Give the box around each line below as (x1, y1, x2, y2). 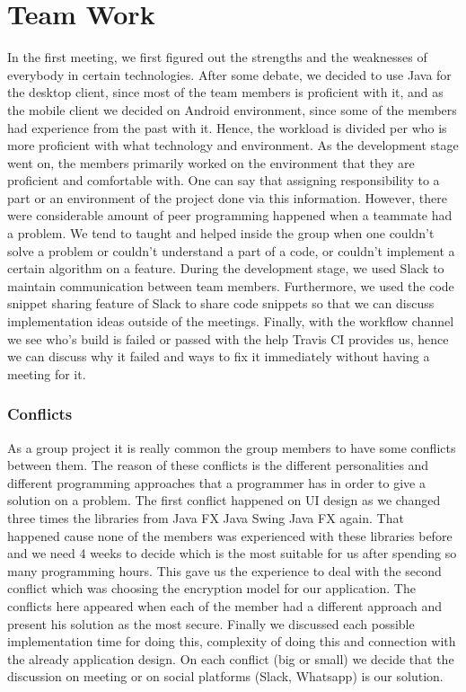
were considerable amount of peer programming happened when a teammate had (7, 206, 453, 225)
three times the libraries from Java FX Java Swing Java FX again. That (7, 509, 404, 527)
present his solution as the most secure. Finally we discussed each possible (7, 614, 415, 633)
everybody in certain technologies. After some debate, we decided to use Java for (7, 65, 452, 84)
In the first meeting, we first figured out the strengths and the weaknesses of (7, 48, 427, 67)
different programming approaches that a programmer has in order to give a (7, 473, 426, 492)
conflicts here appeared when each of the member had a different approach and (7, 596, 443, 615)
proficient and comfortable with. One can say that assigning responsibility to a (7, 171, 440, 190)
